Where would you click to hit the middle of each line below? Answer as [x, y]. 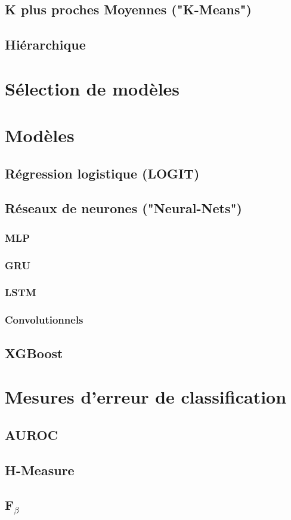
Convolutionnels [44, 320]
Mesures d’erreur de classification [146, 397]
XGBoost [34, 353]
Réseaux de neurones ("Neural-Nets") [123, 208]
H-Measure [40, 470]
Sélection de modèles [92, 88]
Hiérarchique [45, 44]
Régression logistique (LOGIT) [102, 173]
